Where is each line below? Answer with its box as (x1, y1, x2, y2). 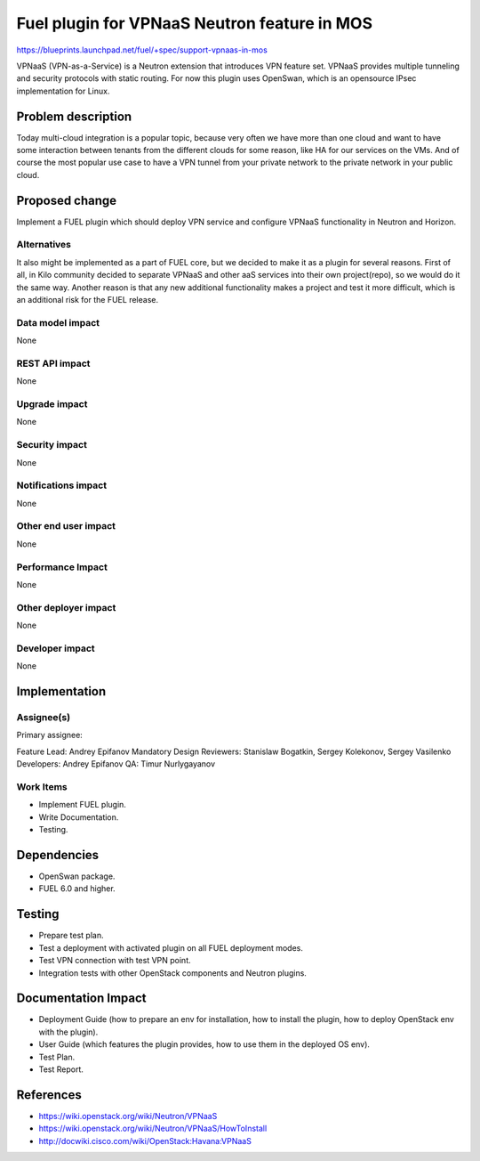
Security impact (16, 439, 88, 451)
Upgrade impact (16, 398, 88, 410)
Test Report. (38, 1064, 84, 1075)
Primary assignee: (16, 730, 84, 741)
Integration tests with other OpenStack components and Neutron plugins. (38, 967, 307, 978)
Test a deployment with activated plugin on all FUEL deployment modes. (38, 942, 304, 953)
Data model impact (16, 316, 100, 329)
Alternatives (16, 239, 71, 251)
